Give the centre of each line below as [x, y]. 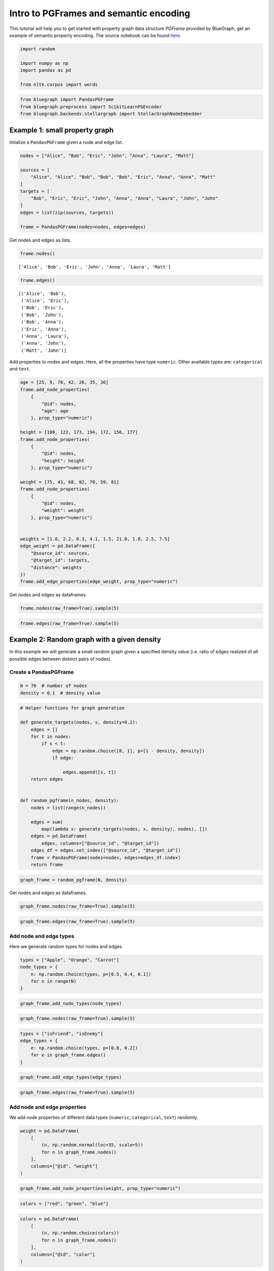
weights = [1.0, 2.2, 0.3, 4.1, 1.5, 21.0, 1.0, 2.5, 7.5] [95, 539]
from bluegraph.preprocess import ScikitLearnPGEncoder [91, 107]
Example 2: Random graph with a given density [85, 640]
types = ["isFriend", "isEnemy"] [62, 1034]
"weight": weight [63, 510]
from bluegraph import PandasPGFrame [67, 100]
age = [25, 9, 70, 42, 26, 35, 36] [64, 382]
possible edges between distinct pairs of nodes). [60, 659]
